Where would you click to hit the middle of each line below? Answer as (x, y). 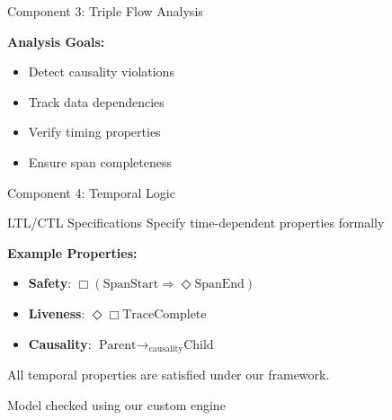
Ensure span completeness (100, 161)
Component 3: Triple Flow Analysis (105, 11)
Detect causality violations (101, 71)
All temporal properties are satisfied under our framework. (169, 374)
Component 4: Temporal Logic (91, 192)
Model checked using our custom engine (116, 404)
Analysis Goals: (56, 41)
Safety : (50, 283)
